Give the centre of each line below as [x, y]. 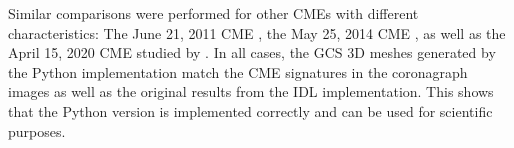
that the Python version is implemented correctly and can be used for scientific [250, 110]
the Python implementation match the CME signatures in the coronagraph [238, 71]
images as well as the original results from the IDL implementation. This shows [251, 91]
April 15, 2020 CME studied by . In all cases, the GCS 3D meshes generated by [252, 52]
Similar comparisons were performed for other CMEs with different [213, 13]
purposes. [37, 130]
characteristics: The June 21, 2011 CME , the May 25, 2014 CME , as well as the [257, 32]
